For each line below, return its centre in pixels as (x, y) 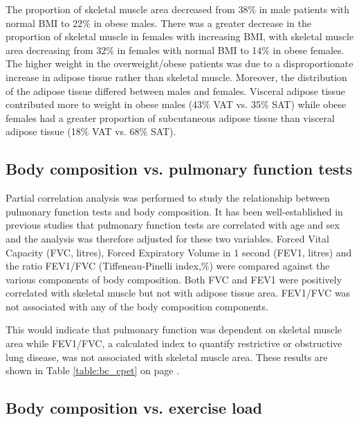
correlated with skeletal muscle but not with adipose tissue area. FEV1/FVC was (178, 293)
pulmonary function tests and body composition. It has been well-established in (174, 211)
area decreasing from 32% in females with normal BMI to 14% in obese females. (175, 50)
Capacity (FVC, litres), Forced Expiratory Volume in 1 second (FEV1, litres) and (179, 252)
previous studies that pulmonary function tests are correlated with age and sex (173, 225)
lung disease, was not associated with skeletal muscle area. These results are (167, 357)
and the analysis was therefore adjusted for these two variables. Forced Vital (167, 238)
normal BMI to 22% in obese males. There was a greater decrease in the (158, 23)
